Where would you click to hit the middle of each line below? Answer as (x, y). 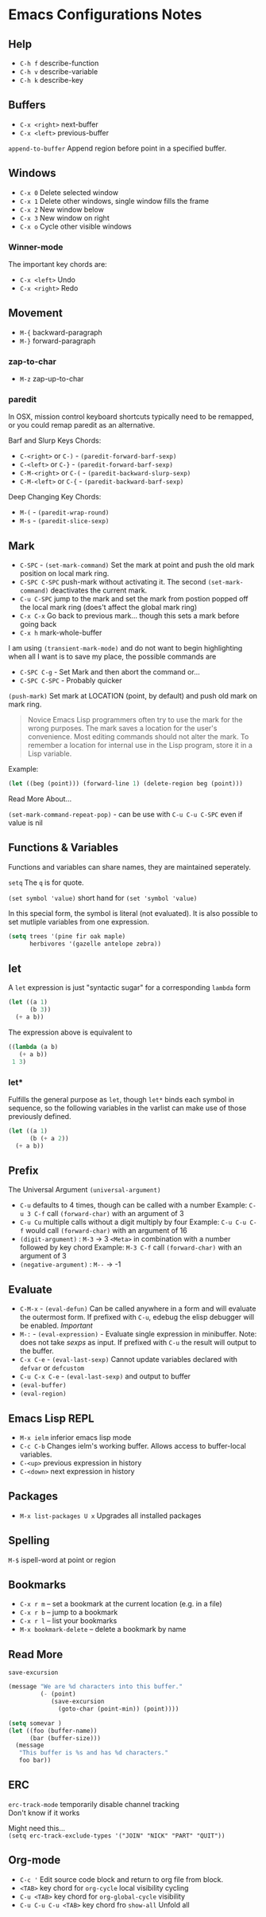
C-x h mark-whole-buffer (61, 633)
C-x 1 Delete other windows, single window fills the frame (114, 201)
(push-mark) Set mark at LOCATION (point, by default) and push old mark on (133, 696)
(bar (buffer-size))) (65, 1738)
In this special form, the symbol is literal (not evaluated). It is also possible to (133, 913)
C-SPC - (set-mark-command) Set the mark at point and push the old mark (137, 565)
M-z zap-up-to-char (52, 379)
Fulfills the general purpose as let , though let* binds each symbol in (121, 1099)
